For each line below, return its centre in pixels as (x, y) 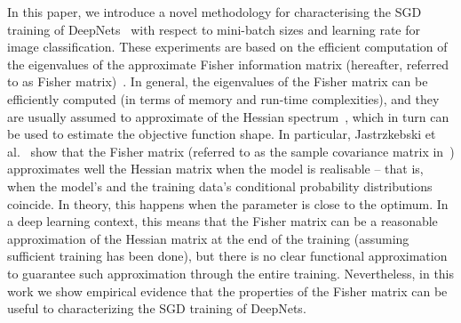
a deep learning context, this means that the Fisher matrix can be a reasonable (223, 221)
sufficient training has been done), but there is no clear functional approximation (227, 256)
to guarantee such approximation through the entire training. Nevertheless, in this (231, 273)
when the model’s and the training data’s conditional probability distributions (220, 186)
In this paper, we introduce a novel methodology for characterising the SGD (215, 12)
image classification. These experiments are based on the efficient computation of (227, 47)
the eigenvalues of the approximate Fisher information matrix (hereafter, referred (228, 64)
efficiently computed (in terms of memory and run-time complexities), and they (223, 98)
